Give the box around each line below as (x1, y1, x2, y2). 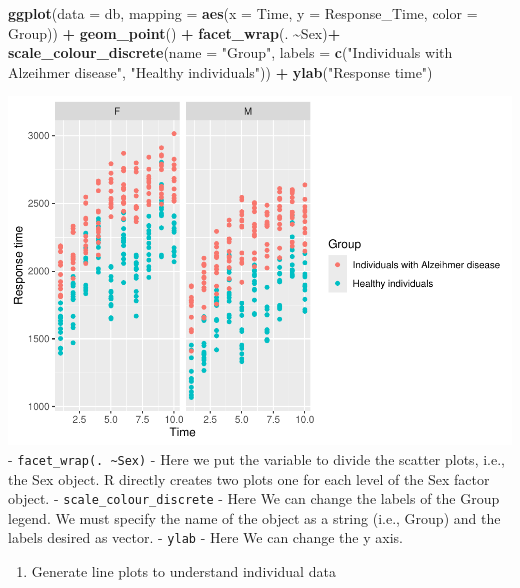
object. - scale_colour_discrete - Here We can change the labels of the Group (8, 488, 500, 509)
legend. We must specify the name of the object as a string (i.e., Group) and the (8, 507, 501, 528)
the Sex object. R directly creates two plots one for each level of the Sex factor (8, 468, 490, 489)
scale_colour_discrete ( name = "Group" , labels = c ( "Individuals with (8, 42, 453, 63)
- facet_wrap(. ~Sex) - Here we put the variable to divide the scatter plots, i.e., (8, 448, 505, 469)
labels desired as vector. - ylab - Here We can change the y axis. (8, 527, 403, 548)
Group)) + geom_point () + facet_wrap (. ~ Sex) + (8, 22, 341, 43)
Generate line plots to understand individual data (31, 561, 336, 582)
